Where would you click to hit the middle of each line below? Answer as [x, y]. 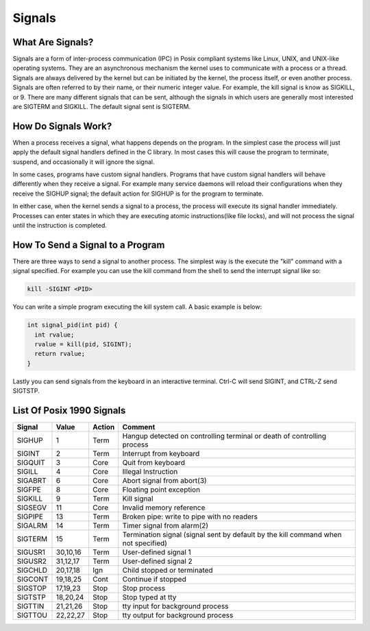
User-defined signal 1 [157, 552]
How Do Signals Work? [62, 126]
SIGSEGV [32, 508]
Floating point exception [161, 490]
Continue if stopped [154, 580]
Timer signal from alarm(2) [165, 526]
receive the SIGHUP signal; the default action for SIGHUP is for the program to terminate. [138, 193]
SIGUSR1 [31, 552]
